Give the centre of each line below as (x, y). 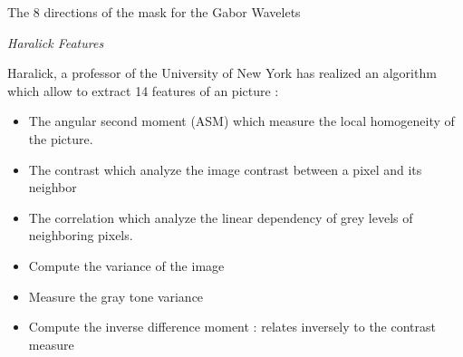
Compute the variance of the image (126, 265)
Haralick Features (56, 42)
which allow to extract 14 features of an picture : (143, 90)
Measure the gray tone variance (116, 296)
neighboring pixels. (81, 235)
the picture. (61, 138)
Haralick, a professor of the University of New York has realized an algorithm (222, 73)
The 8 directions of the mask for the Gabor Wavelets (154, 12)
